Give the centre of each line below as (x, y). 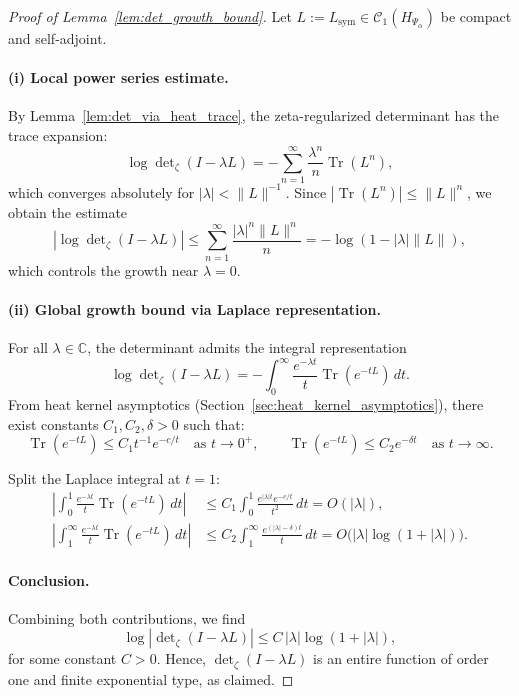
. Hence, (181, 658)
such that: (214, 423)
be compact (476, 16)
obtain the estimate (68, 211)
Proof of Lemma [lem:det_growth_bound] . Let (150, 16)
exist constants (53, 423)
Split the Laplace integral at (94, 478)
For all (28, 347)
